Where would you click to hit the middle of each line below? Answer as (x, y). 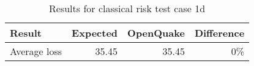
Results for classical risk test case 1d (127, 8)
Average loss (36, 51)
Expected (95, 33)
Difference (219, 33)
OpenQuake (156, 33)
